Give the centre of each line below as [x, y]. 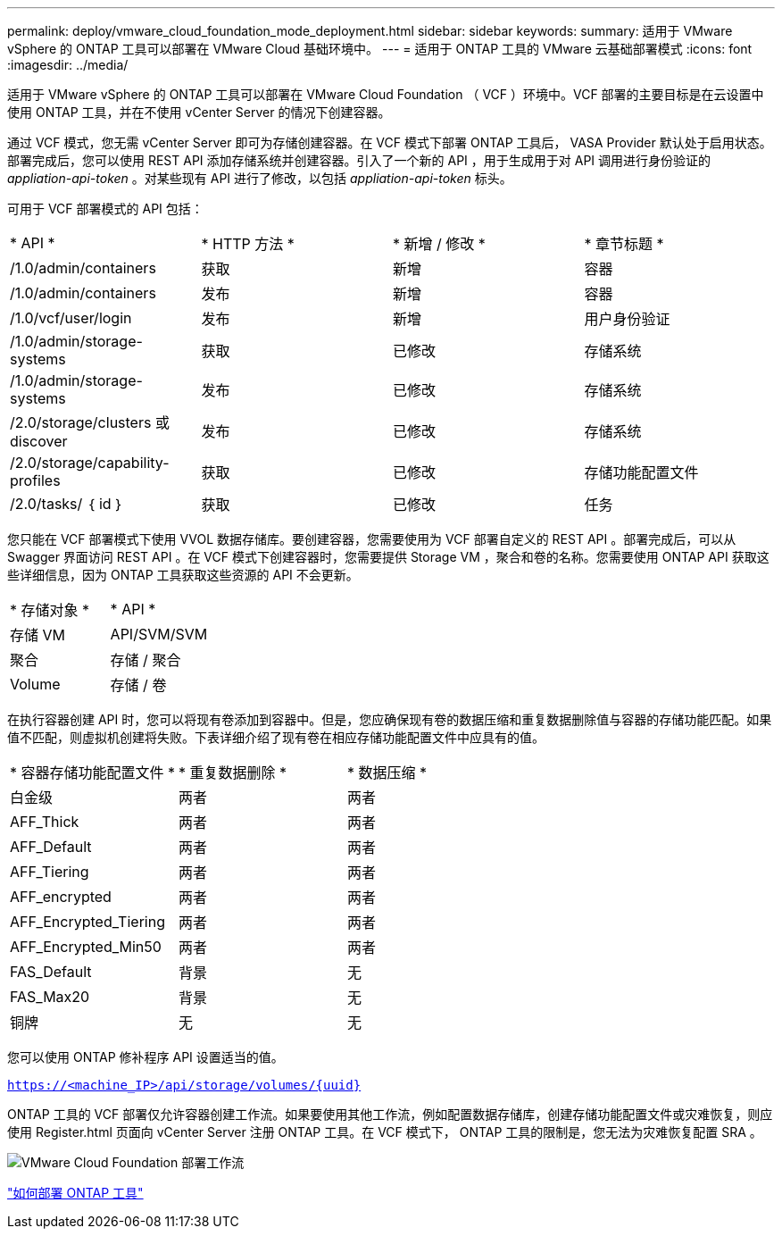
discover [39, 441]
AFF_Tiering [50, 872]
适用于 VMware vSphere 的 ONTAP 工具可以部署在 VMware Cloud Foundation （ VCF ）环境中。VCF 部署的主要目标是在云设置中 [386, 94]
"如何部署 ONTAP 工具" [75, 1193]
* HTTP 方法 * [248, 244]
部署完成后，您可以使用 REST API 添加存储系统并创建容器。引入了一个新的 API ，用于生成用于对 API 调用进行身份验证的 [359, 160]
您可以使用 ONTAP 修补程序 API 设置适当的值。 [146, 1057]
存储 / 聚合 [146, 660]
